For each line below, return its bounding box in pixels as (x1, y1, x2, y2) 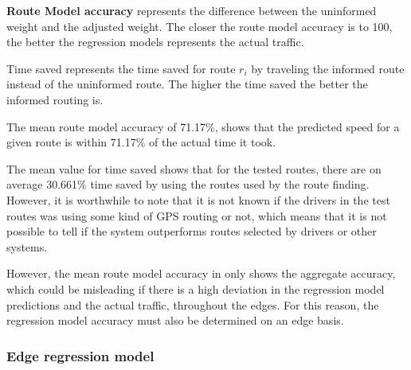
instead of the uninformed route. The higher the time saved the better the (6, 76, 368, 92)
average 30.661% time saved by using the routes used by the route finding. (6, 176, 370, 193)
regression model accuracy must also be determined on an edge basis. (6, 312, 344, 329)
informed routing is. (6, 91, 104, 107)
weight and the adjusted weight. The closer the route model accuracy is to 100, (6, 18, 393, 34)
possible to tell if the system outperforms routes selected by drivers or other (6, 223, 377, 240)
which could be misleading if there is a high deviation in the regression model (6, 280, 385, 297)
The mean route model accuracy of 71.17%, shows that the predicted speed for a (6, 118, 400, 134)
